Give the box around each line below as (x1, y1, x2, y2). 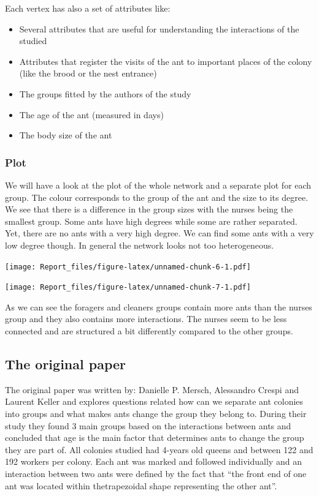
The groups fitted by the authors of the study (19, 87, 191, 100)
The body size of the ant (19, 129, 112, 141)
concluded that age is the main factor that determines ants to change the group (5, 431, 304, 444)
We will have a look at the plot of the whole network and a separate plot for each (5, 178, 312, 191)
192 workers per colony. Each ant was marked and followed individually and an (5, 455, 302, 468)
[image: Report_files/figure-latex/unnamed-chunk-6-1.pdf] (5, 262, 251, 271)
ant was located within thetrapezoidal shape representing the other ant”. (5, 479, 277, 492)
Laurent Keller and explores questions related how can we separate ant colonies (5, 395, 304, 408)
